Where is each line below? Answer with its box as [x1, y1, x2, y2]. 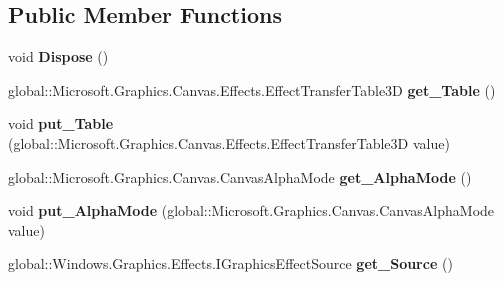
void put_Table [8, 113, 114, 134]
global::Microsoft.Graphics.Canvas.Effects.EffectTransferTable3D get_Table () [8, 79, 496, 100]
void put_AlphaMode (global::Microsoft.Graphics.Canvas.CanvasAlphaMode [8, 200, 495, 221]
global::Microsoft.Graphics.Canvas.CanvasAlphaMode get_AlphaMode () [8, 166, 472, 187]
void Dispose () [8, 46, 109, 67]
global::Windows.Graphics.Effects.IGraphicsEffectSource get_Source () [8, 253, 453, 274]
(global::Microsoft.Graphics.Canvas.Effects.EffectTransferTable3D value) [8, 132, 450, 153]
